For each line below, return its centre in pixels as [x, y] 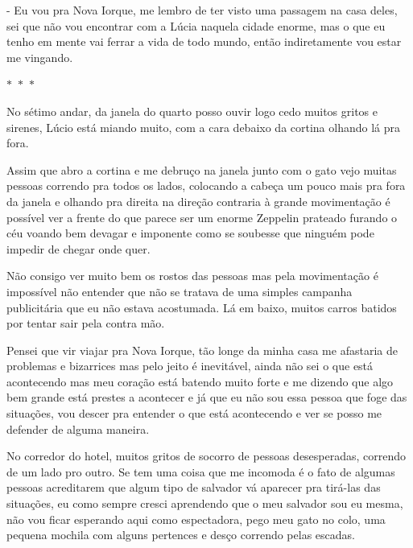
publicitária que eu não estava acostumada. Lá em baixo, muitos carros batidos [202, 307]
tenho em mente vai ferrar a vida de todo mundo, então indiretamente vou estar [204, 41]
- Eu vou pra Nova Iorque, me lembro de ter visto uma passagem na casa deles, [202, 10]
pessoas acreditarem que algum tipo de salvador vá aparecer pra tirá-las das [194, 487]
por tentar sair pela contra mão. [86, 323]
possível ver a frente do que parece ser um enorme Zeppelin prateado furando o [202, 217]
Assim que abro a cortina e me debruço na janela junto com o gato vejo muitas [202, 169]
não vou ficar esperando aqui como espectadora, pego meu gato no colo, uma [196, 519]
